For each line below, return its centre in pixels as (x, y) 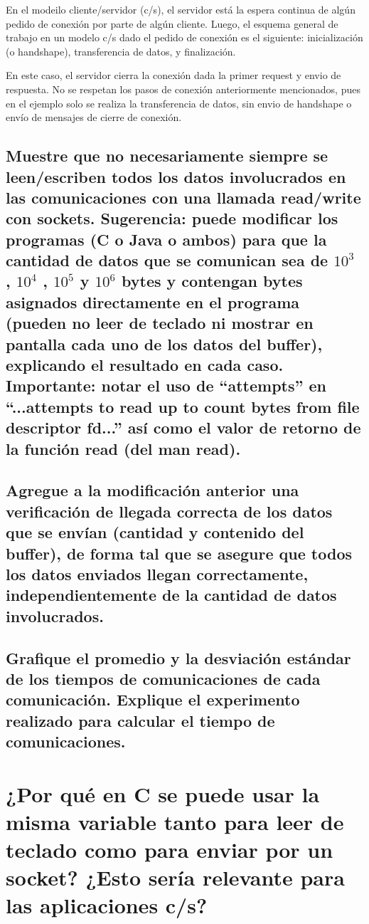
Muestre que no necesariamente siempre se (167, 156)
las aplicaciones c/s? (107, 905)
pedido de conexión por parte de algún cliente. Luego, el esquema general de (172, 23)
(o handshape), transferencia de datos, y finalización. (121, 51)
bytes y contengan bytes (212, 281)
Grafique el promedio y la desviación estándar (178, 657)
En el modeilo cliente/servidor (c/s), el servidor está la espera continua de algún (181, 9)
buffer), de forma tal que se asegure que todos (179, 553)
